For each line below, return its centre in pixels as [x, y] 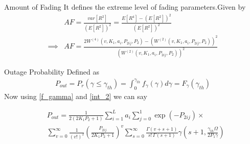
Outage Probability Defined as [52, 72]
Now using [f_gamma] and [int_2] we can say [76, 96]
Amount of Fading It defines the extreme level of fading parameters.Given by [125, 7]
